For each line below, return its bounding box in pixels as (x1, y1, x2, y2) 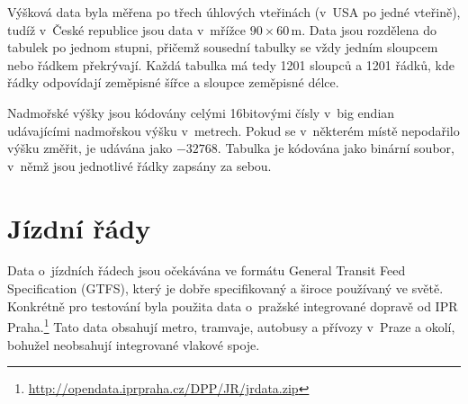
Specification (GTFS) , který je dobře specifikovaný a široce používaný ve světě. (7, 279, 444, 298)
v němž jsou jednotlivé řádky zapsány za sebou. (7, 156, 272, 175)
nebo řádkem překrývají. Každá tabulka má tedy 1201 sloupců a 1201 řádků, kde (7, 55, 454, 74)
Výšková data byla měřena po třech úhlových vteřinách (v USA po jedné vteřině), (7, 3, 461, 21)
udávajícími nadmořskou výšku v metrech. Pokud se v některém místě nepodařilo (7, 121, 460, 139)
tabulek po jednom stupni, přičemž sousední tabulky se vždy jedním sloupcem (7, 38, 438, 57)
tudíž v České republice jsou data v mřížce (7, 20, 247, 39)
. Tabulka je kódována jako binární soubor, (217, 139, 454, 157)
